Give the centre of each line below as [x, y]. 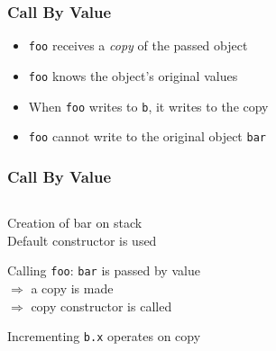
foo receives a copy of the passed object [138, 45]
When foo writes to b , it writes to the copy [148, 106]
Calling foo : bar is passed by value [104, 270]
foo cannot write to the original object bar [147, 136]
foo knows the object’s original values [133, 75]
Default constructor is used [82, 240]
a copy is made [72, 288]
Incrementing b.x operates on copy [104, 336]
